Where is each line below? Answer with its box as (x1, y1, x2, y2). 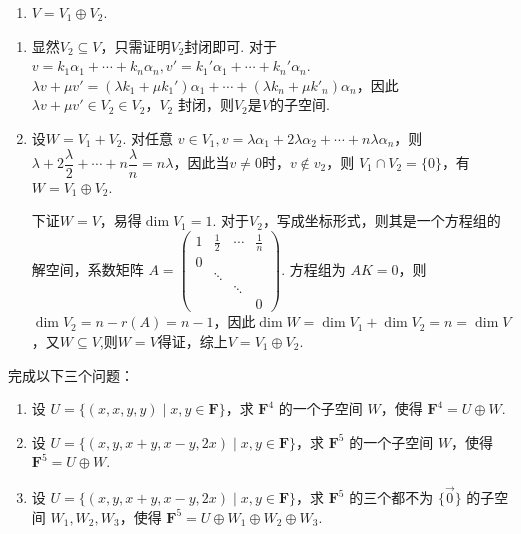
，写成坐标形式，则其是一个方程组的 (262, 210, 501, 231)
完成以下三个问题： (8, 364, 134, 385)
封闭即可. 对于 (184, 35, 277, 56)
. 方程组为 (281, 259, 346, 280)
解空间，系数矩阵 (31, 259, 144, 280)
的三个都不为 (349, 487, 434, 508)
